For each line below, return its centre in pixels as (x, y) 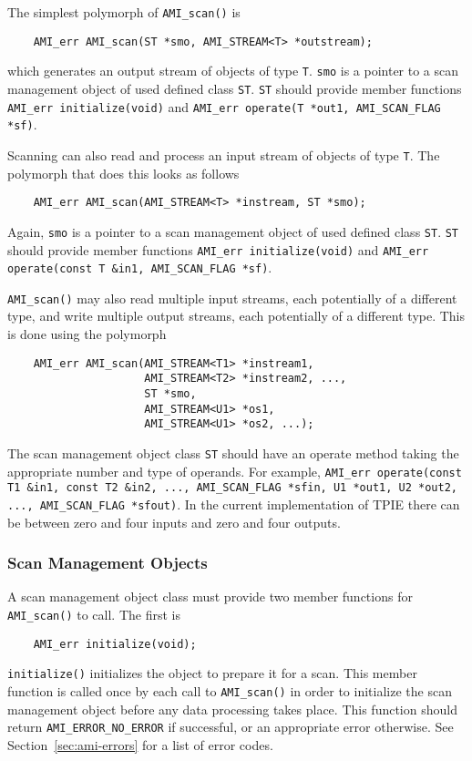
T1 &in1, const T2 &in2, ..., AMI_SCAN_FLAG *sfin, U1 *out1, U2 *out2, (232, 488)
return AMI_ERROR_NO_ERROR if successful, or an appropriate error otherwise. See (231, 727)
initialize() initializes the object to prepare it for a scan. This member (212, 673)
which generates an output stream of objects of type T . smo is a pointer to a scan (233, 71)
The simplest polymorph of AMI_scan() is (124, 12)
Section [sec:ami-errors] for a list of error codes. (140, 744)
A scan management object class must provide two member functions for (210, 596)
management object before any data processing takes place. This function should (232, 709)
